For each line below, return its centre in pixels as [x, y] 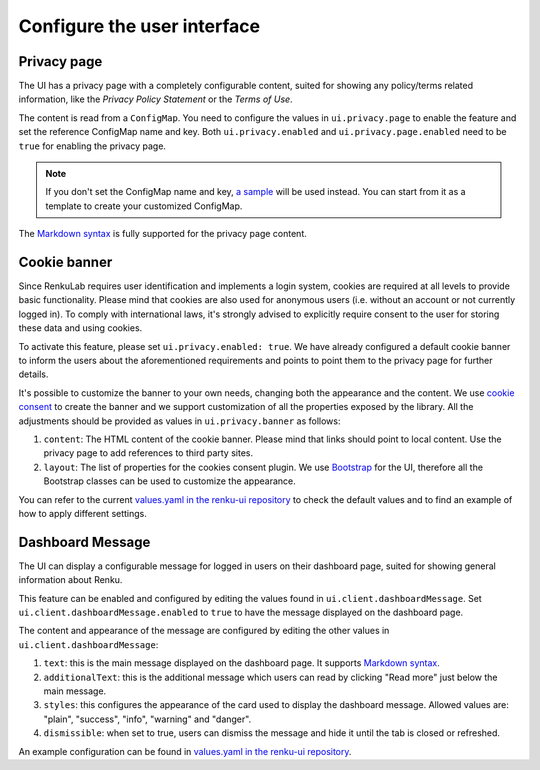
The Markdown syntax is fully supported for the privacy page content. [162, 234]
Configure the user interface [139, 26]
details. [33, 374]
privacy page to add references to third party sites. [148, 453]
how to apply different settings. [82, 513]
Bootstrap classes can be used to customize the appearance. [170, 481]
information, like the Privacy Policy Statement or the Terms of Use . [156, 99]
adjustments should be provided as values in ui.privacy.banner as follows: [179, 421]
